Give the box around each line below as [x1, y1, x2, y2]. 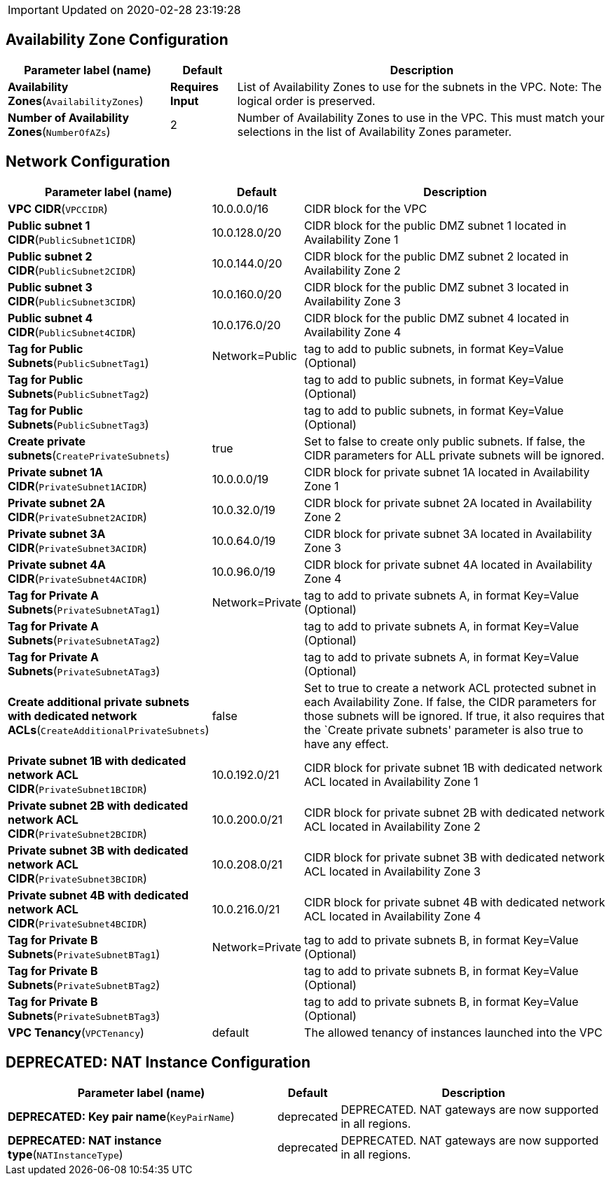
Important [8, 3, 59, 17]
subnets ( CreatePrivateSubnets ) [8, 448, 170, 462]
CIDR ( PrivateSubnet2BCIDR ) [8, 826, 147, 841]
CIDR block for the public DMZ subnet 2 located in [304, 249, 569, 263]
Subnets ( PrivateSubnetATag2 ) [8, 633, 160, 647]
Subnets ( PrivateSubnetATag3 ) [8, 663, 160, 678]
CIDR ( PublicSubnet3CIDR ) [8, 293, 137, 308]
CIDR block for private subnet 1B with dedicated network [304, 760, 603, 775]
